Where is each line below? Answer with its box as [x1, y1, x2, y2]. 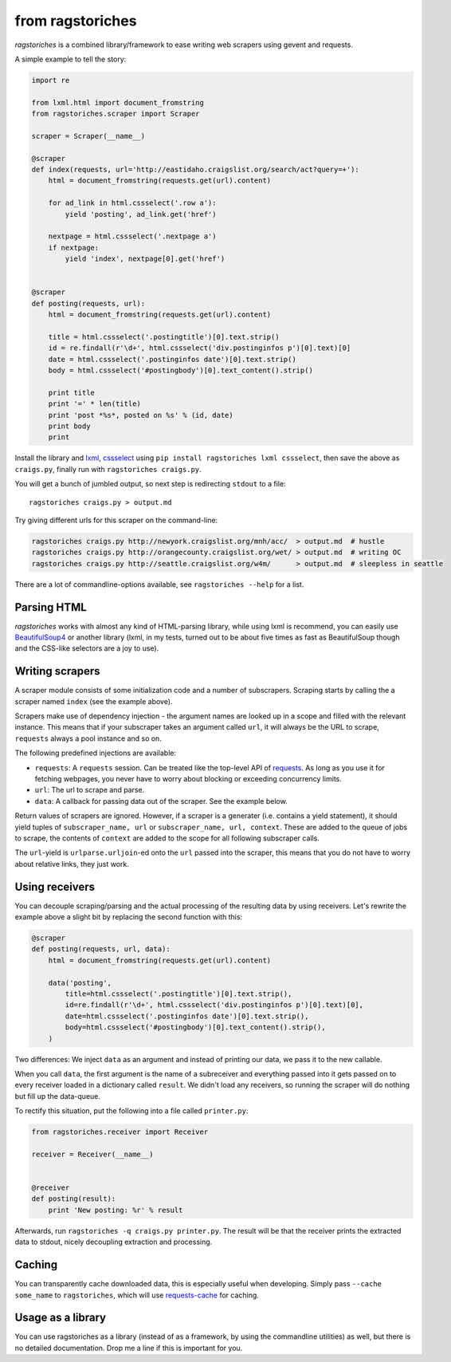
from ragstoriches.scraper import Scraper [31, 109, 200, 119]
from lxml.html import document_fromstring [31, 98, 205, 107]
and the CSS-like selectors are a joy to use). [14, 644, 159, 653]
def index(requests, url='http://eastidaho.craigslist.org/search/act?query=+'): [31, 165, 360, 175]
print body [48, 422, 91, 431]
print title [48, 388, 96, 397]
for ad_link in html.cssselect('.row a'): [48, 199, 217, 207]
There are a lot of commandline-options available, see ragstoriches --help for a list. [14, 579, 304, 589]
